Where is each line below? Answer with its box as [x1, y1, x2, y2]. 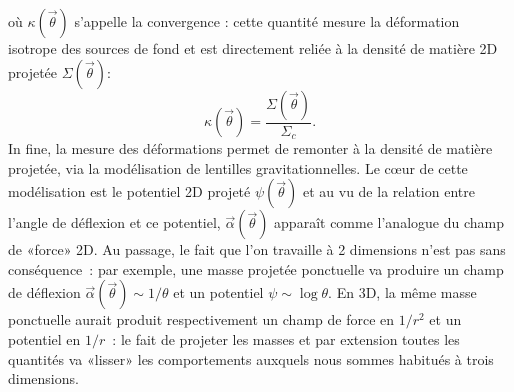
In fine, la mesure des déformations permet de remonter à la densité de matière [8, 138, 493, 159]
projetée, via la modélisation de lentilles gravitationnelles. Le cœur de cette [8, 157, 468, 178]
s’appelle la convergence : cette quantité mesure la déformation [74, 11, 460, 31]
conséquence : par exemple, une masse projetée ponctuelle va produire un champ [8, 258, 504, 279]
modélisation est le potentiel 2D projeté [8, 181, 251, 202]
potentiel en [8, 329, 81, 350]
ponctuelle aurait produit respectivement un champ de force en [8, 309, 395, 330]
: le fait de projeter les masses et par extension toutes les [112, 329, 460, 350]
